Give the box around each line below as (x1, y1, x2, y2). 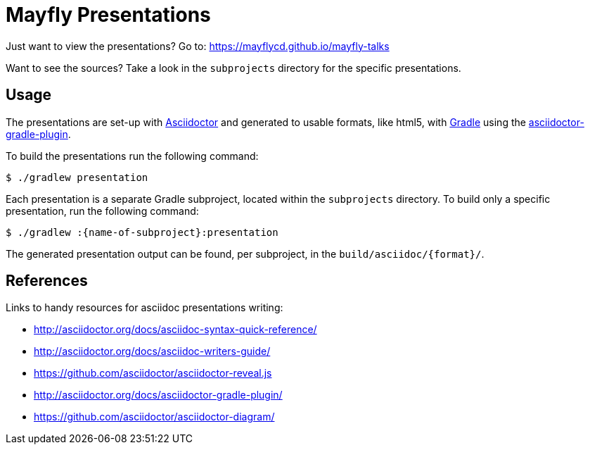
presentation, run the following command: (6, 204, 199, 217)
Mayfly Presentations (6, 3, 211, 27)
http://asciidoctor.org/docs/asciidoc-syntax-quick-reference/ (34, 323, 317, 336)
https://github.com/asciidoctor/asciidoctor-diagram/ (34, 411, 275, 423)
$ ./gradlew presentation (6, 171, 148, 183)
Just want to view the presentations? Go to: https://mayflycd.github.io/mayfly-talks (6, 39, 390, 52)
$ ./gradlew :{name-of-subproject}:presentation (6, 226, 278, 238)
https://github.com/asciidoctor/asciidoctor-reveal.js (34, 367, 272, 380)
